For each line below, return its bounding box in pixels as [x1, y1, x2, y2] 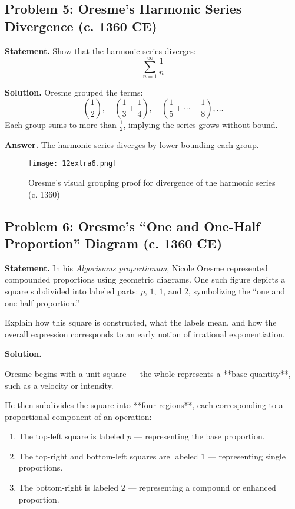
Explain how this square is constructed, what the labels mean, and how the [5, 316, 277, 329]
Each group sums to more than [5, 118, 117, 130]
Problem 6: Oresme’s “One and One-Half [5, 216, 260, 235]
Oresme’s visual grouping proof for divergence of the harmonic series [28, 176, 276, 188]
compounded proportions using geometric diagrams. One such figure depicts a [5, 273, 286, 285]
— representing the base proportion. [134, 430, 265, 442]
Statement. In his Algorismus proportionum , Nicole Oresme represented [5, 261, 268, 274]
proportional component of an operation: [5, 410, 152, 422]
